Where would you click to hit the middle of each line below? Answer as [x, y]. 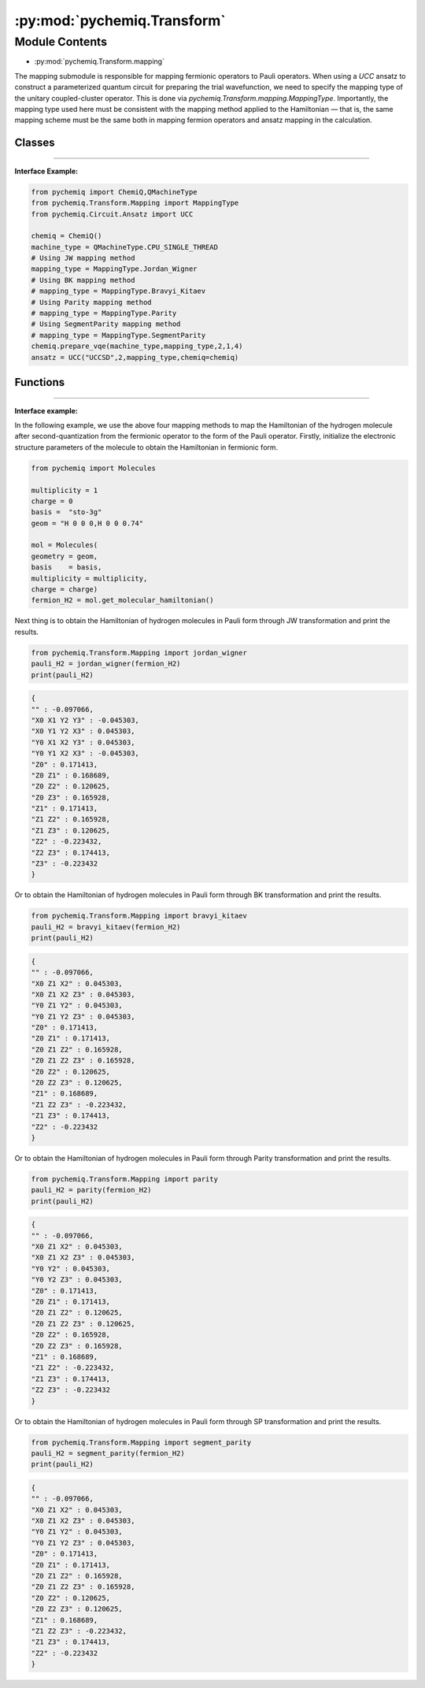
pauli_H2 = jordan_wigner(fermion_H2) [106, 664]
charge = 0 [52, 501]
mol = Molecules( [65, 545]
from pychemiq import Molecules [94, 468]
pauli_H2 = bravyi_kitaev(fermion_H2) [106, 927]
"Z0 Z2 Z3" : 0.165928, [77, 1346]
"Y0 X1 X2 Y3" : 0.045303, [83, 742]
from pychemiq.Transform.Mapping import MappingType [135, 203]
